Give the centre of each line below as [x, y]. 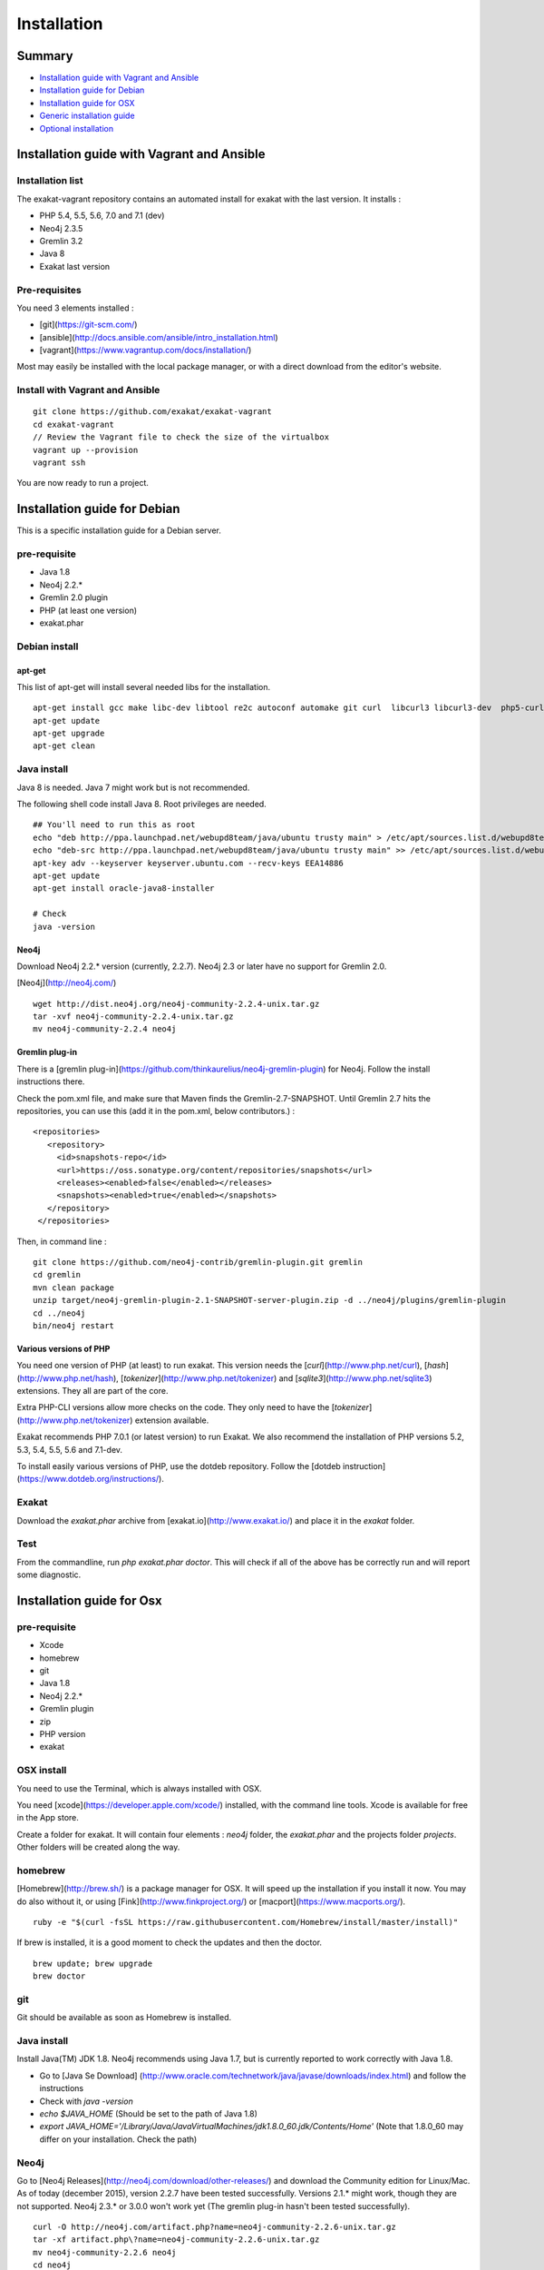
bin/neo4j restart [74, 1325]
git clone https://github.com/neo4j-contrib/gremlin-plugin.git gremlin [198, 1262]
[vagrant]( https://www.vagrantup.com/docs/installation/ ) [146, 350]
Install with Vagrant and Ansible [88, 390]
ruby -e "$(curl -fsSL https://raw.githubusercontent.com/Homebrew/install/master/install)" [246, 1922]
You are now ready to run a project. [83, 483]
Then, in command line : [62, 1241]
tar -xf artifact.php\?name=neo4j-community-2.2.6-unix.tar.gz [176, 2240]
